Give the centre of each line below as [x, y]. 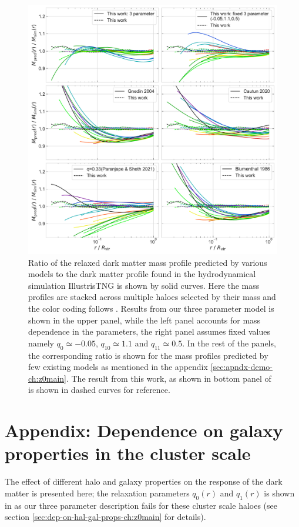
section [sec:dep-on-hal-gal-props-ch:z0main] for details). [105, 517]
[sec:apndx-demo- [242, 367]
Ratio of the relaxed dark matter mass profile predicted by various [148, 262]
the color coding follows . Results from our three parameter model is [151, 308]
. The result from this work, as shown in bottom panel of [169, 378]
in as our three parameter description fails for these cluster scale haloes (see [141, 505]
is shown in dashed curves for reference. [99, 390]
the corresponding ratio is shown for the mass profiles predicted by [148, 355]
